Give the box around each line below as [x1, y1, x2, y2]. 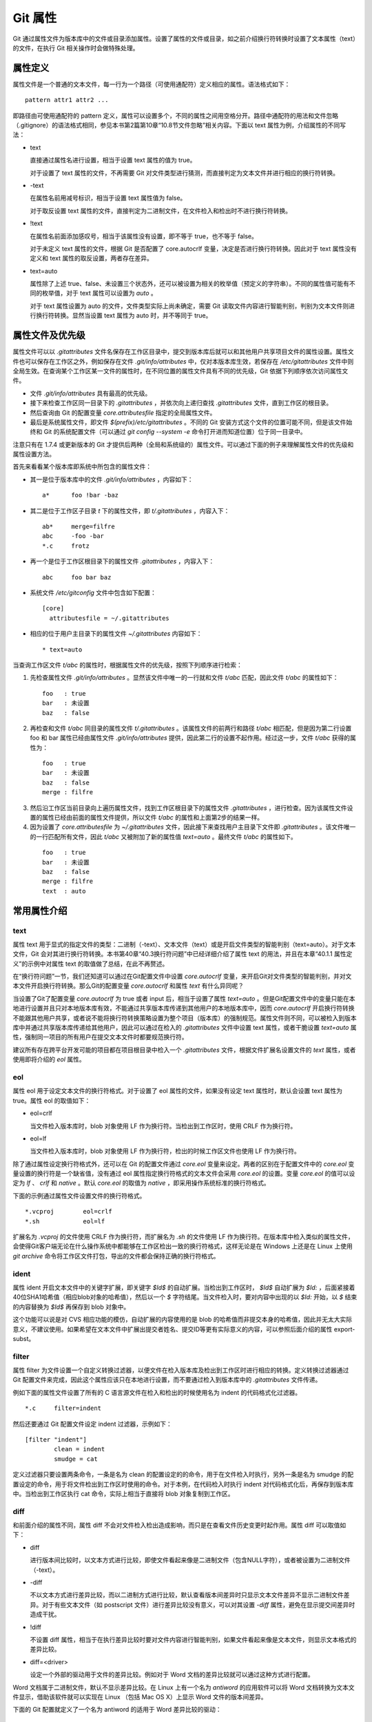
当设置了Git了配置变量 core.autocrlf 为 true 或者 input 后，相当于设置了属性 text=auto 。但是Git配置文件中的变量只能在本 [12, 994, 355, 1002]
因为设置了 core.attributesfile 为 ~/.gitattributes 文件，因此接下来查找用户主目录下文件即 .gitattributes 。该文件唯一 [30, 823, 356, 831]
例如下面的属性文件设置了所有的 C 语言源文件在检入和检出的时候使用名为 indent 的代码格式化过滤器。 [12, 1388, 302, 1396]
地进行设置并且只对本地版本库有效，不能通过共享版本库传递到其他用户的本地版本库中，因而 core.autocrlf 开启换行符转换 [12, 1004, 355, 1013]
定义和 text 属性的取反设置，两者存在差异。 [30, 254, 153, 262]
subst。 [12, 1334, 35, 1342]
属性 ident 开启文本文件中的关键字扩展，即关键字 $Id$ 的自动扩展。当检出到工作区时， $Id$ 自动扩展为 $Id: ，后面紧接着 [12, 1283, 355, 1291]
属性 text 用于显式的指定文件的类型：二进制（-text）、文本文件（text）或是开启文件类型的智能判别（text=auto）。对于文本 [12, 940, 356, 948]
